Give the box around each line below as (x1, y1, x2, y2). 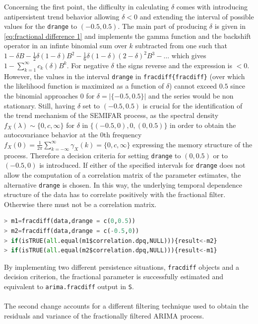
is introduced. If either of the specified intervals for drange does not (39, 160, 246, 170)
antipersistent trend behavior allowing (4, 11, 120, 21)
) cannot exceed (169, 81, 217, 91)
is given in (214, 21, 246, 31)
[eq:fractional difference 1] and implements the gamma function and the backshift (4, 30, 252, 41)
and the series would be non (148, 90, 234, 101)
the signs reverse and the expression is (116, 60, 232, 70)
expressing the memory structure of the (132, 139, 253, 149)
